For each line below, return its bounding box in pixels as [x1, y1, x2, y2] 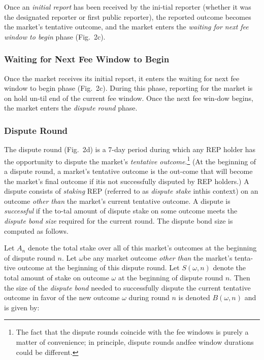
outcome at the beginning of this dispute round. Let [18, 262, 180, 273]
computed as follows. [4, 225, 69, 236]
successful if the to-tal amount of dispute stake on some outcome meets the [4, 205, 238, 216]
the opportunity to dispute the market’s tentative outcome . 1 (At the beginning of [4, 154, 256, 166]
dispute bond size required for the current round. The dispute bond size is [4, 215, 233, 226]
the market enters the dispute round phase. [4, 102, 138, 113]
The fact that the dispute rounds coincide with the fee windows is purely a [16, 327, 249, 337]
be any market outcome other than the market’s [83, 252, 233, 263]
